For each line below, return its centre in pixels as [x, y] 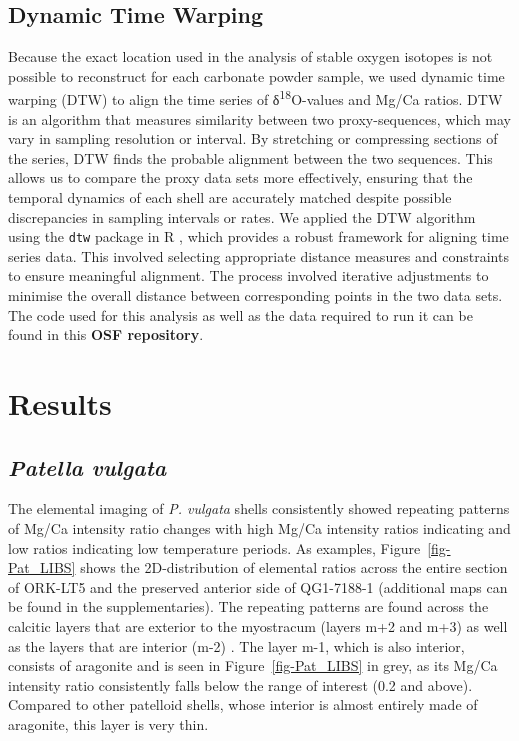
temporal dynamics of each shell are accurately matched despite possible [230, 197]
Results [60, 403]
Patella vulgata [87, 466]
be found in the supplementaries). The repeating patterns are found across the [248, 606]
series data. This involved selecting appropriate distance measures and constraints [258, 255]
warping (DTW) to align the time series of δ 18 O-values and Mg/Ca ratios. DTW [255, 98]
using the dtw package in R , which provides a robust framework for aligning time [258, 236]
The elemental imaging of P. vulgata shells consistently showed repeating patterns [259, 508]
